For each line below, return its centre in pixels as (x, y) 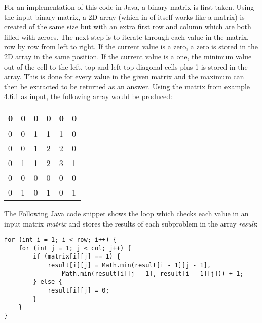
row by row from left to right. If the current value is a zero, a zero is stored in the (131, 46)
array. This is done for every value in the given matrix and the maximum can (124, 76)
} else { (48, 282)
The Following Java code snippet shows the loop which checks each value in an (126, 213)
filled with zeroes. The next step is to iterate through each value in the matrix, (126, 36)
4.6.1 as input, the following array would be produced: (88, 96)
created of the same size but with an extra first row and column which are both (128, 27)
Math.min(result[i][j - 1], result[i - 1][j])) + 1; (153, 273)
